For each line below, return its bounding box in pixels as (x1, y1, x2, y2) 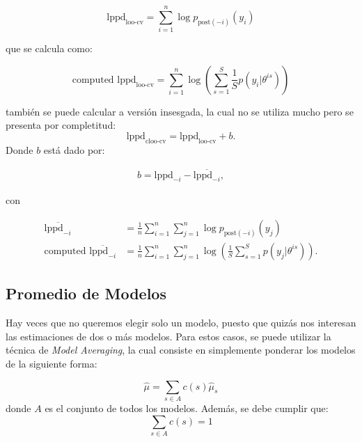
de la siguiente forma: (6, 356, 97, 370)
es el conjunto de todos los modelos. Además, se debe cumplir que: (45, 400, 329, 415)
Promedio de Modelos (6, 283, 166, 304)
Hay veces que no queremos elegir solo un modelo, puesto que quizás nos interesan (6, 315, 356, 330)
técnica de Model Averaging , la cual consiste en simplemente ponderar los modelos (6, 342, 356, 357)
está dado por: (43, 142, 105, 157)
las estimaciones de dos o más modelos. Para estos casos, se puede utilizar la (6, 329, 331, 343)
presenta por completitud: (6, 118, 116, 132)
